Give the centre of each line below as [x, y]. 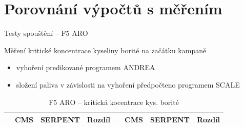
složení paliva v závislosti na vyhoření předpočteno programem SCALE [128, 84]
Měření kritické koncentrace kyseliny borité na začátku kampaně [105, 50]
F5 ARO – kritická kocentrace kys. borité [114, 102]
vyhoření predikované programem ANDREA [86, 67]
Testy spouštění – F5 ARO [46, 33]
